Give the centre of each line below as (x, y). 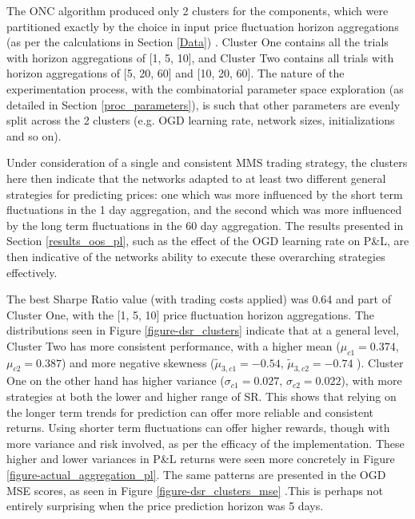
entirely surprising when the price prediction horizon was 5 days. (165, 506)
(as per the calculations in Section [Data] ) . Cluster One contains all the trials (198, 42)
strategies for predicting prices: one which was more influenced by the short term (205, 194)
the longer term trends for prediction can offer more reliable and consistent (190, 412)
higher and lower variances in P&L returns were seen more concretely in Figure (201, 459)
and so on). (34, 135)
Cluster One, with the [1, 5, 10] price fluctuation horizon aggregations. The (190, 314)
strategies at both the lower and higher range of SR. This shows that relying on (202, 396)
